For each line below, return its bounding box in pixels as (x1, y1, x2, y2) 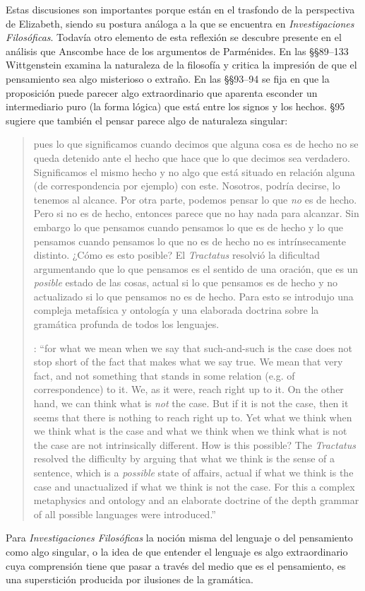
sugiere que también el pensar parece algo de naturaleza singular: (6, 112, 288, 127)
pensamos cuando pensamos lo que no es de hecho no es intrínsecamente (33, 233, 347, 248)
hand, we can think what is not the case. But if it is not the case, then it (33, 396, 349, 411)
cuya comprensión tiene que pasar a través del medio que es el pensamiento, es (6, 558, 346, 573)
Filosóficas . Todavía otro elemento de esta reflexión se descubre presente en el (6, 30, 342, 45)
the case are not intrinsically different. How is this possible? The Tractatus (33, 437, 356, 452)
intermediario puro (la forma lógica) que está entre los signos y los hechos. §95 (6, 99, 345, 114)
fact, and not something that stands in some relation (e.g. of (33, 368, 295, 382)
